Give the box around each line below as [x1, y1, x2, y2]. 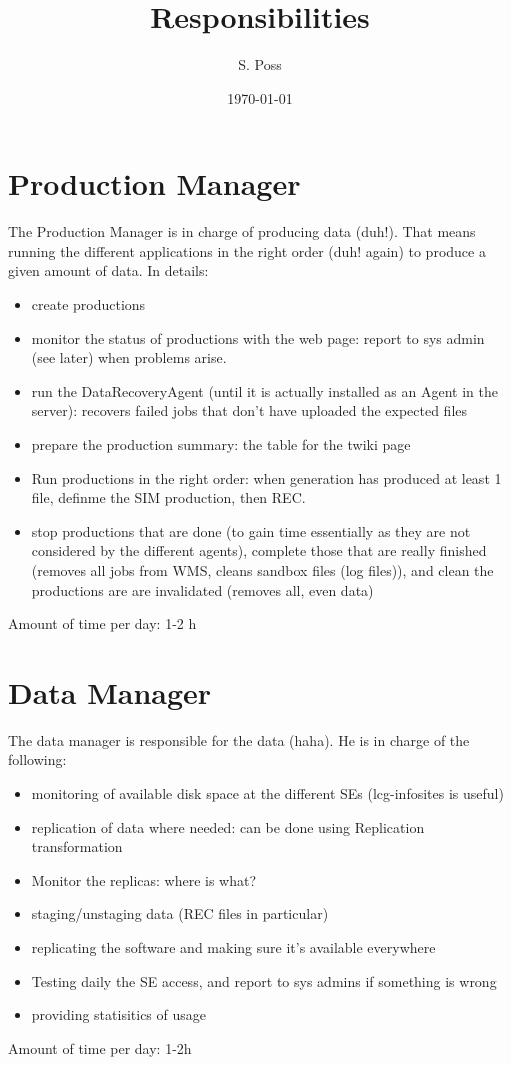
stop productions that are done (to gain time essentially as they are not [31, 520, 471, 541]
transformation [31, 836, 123, 857]
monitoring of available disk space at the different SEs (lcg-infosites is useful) [31, 783, 504, 804]
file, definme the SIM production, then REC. [31, 487, 306, 508]
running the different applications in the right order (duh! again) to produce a [8, 240, 486, 261]
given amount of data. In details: [8, 260, 209, 281]
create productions [31, 294, 146, 315]
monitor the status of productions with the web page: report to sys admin [31, 327, 485, 348]
